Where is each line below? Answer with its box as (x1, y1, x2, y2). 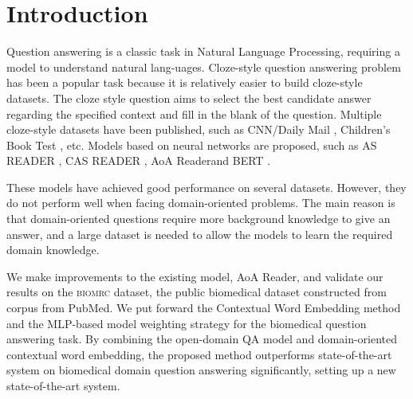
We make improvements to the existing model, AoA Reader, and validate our (6, 268, 383, 284)
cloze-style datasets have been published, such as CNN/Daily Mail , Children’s (6, 121, 391, 138)
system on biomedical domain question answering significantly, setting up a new (6, 362, 396, 378)
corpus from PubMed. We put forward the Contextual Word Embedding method (6, 299, 401, 316)
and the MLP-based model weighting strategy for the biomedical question (6, 315, 367, 331)
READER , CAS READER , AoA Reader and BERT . (6, 152, 271, 169)
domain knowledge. (6, 241, 100, 258)
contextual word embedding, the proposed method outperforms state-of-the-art (6, 346, 392, 362)
